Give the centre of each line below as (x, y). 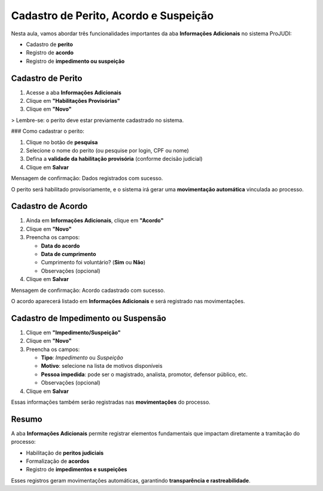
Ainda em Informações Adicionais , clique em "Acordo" (95, 221)
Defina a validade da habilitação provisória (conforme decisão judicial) (114, 159)
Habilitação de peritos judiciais (65, 453)
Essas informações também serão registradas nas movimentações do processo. (111, 402)
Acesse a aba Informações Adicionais (74, 92)
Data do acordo (60, 246)
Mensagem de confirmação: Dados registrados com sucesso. (87, 178)
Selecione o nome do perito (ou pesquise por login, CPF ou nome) (108, 150)
